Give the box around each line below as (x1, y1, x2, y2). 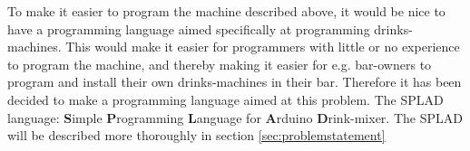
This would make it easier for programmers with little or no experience (65, 37, 460, 56)
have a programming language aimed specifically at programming (7, 19, 370, 38)
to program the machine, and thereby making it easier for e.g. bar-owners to (7, 54, 432, 73)
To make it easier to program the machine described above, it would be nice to (7, 2, 446, 20)
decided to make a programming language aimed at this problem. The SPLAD (7, 90, 444, 109)
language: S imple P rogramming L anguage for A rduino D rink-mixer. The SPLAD (7, 108, 463, 127)
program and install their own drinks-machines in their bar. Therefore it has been (7, 72, 462, 91)
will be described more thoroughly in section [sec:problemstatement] (7, 126, 386, 145)
